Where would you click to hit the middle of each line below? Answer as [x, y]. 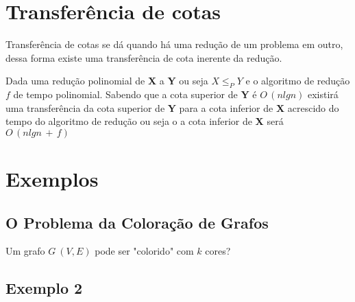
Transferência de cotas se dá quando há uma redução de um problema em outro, [174, 44]
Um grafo [25, 251]
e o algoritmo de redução [298, 81]
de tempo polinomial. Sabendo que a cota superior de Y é [135, 94]
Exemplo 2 [44, 288]
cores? [218, 251]
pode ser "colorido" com [144, 251]
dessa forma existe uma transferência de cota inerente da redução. [144, 57]
